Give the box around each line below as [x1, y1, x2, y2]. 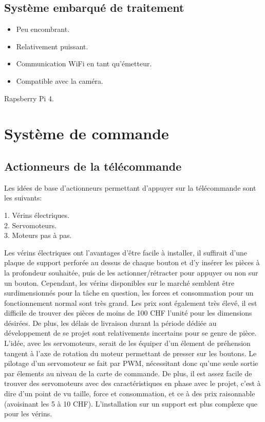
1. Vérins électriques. [4, 209, 69, 220]
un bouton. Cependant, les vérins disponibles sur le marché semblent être [4, 277, 235, 288]
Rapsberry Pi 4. [4, 93, 54, 103]
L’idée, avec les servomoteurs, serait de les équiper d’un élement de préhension [4, 338, 251, 348]
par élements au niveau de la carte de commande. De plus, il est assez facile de [4, 368, 252, 378]
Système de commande [4, 123, 169, 144]
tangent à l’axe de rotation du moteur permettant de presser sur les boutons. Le [4, 347, 257, 358]
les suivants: [4, 192, 42, 203]
